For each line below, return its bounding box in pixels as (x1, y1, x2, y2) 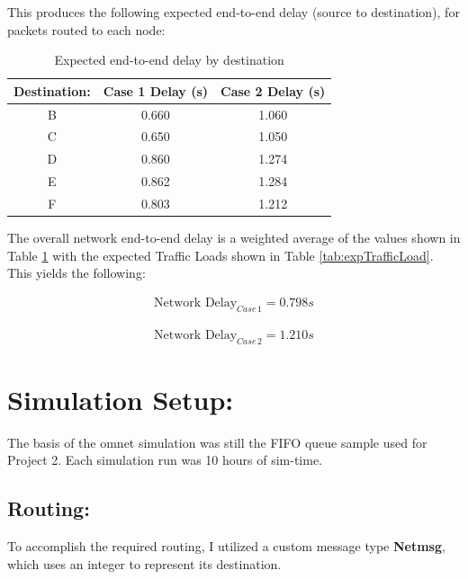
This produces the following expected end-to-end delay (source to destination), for (7, 3, 460, 21)
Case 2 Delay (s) (220, 81, 326, 100)
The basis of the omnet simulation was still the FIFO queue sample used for (7, 432, 427, 451)
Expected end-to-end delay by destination (54, 50, 284, 69)
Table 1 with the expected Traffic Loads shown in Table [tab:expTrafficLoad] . (7, 245, 434, 264)
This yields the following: (7, 263, 146, 282)
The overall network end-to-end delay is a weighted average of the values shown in (7, 228, 461, 247)
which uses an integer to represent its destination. (7, 554, 282, 573)
